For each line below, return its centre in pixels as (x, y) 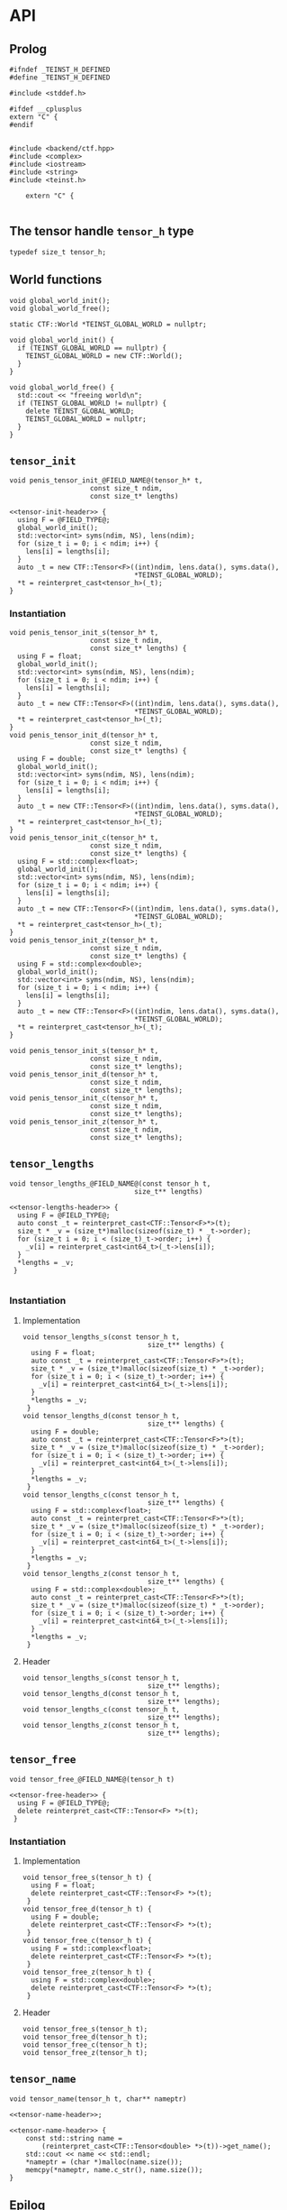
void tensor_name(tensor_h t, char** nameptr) (98, 2099)
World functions (56, 280)
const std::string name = (74, 2138)
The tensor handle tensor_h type (102, 231)
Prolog (28, 49)
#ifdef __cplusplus (46, 109)
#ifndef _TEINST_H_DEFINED (60, 69)
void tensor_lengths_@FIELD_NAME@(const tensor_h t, (110, 1183)
